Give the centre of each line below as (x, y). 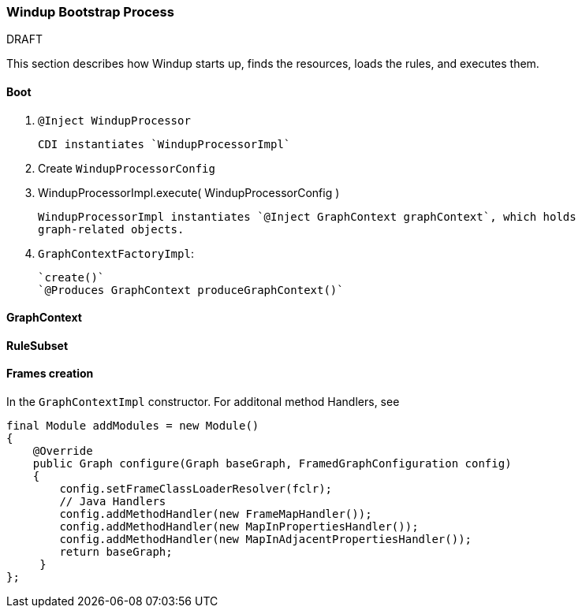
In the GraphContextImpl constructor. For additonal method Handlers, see (203, 402)
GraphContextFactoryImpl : (116, 253)
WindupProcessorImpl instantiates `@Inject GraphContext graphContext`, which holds (307, 216)
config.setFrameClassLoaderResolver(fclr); (196, 489)
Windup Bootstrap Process (90, 12)
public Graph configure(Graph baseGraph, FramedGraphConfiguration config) (272, 464)
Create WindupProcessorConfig (127, 168)
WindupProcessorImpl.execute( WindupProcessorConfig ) (189, 192)
